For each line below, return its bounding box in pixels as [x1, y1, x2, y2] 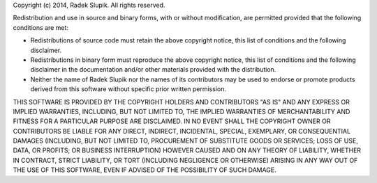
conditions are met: [13, 23, 69, 31]
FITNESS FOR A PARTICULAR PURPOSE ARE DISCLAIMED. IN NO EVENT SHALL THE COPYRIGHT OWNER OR [13, 117, 331, 125]
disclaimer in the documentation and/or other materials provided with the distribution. [30, 65, 276, 74]
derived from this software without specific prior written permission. [30, 85, 227, 93]
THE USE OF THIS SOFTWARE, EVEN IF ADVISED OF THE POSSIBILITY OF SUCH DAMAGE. [13, 166, 277, 174]
